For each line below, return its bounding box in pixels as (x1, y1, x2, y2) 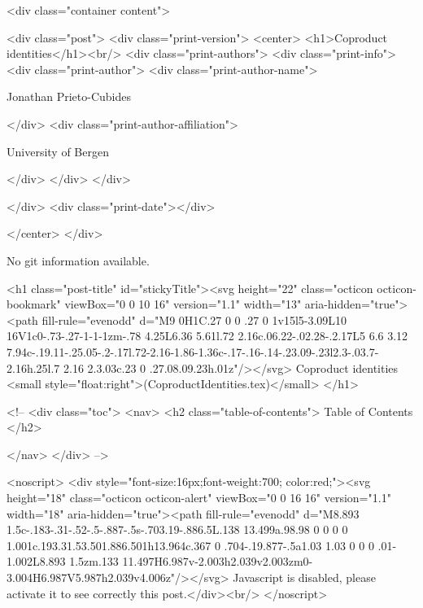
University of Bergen (7, 142, 109, 160)
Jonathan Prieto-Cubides (7, 88, 131, 105)
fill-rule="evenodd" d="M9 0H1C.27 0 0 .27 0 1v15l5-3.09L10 (41, 311, 347, 328)
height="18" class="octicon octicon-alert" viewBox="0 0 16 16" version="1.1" (7, 489, 391, 506)
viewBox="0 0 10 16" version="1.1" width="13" (64, 295, 302, 313)
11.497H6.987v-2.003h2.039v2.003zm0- (122, 553, 313, 570)
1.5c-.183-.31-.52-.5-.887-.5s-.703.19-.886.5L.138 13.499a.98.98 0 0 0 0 (7, 521, 348, 538)
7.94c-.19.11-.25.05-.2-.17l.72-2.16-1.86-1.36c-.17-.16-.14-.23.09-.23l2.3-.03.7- (7, 343, 379, 360)
